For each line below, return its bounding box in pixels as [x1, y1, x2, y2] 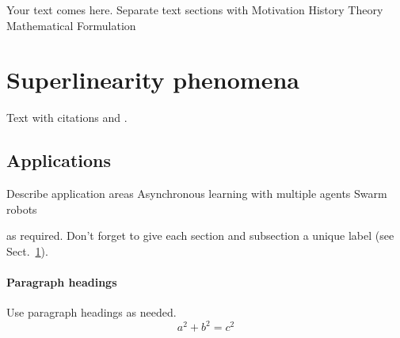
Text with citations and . [6, 109, 128, 126]
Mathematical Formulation [6, 17, 136, 33]
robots [6, 200, 37, 217]
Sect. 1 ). [6, 242, 48, 259]
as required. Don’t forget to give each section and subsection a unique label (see [6, 227, 394, 244]
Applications [6, 148, 112, 173]
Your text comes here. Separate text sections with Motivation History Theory [6, 2, 383, 17]
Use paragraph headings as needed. [6, 304, 177, 321]
